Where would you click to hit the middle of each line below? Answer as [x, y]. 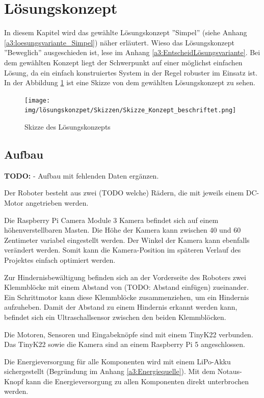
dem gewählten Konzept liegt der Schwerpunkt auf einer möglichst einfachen [123, 62]
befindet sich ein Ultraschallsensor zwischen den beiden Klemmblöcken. [115, 317]
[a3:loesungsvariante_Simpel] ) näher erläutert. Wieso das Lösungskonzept [119, 42]
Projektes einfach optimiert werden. [60, 259]
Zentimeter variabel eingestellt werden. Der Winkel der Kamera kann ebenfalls [127, 240]
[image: [37, 100]
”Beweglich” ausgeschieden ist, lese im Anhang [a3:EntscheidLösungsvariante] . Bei [132, 52]
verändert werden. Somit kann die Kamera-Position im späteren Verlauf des [123, 250]
